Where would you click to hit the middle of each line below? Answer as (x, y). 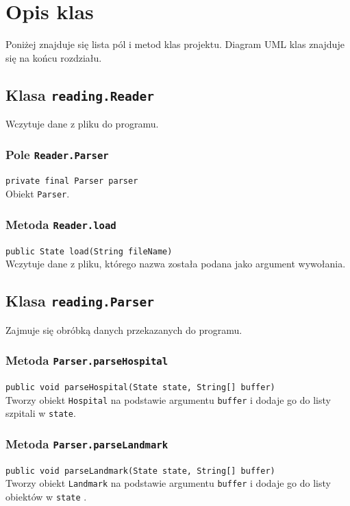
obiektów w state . (46, 497)
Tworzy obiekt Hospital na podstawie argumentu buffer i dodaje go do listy (168, 399)
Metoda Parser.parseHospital (87, 360)
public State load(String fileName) (89, 251)
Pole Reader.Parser (57, 154)
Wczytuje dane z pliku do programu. (82, 124)
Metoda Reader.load (61, 224)
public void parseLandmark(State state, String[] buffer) (140, 471)
